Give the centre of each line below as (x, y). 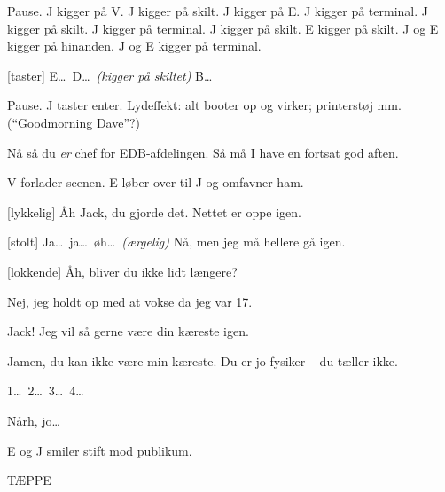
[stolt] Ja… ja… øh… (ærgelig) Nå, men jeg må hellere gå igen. (176, 242)
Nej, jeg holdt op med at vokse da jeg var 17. (130, 301)
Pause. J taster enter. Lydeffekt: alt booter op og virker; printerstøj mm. (204, 105)
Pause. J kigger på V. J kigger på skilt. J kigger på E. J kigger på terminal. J (218, 11)
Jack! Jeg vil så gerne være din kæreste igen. (128, 331)
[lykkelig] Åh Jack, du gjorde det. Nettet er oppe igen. (155, 211)
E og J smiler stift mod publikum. (100, 450)
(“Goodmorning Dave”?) (74, 122)
